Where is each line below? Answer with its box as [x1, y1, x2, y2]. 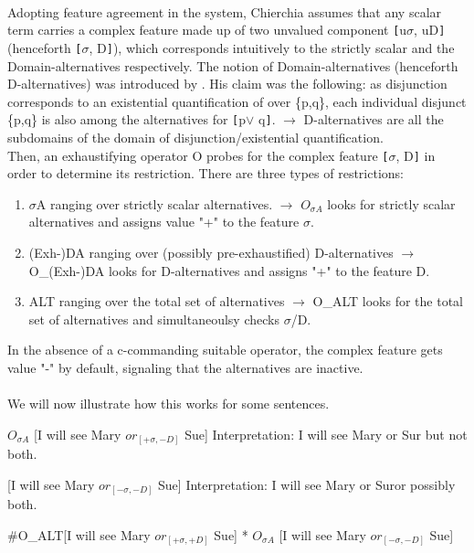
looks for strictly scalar [327, 194, 456, 213]
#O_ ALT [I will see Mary [7, 525, 151, 544]
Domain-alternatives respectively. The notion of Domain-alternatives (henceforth [7, 56, 458, 75]
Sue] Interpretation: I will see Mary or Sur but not [184, 424, 468, 443]
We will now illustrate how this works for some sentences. [7, 394, 330, 413]
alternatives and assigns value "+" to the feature [28, 212, 300, 231]
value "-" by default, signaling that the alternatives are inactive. [7, 357, 363, 377]
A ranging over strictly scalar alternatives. [36, 194, 273, 213]
